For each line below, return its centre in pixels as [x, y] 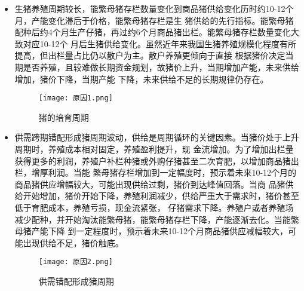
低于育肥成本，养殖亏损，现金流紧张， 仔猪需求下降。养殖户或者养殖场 [154, 207]
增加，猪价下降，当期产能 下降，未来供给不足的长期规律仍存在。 [142, 79]
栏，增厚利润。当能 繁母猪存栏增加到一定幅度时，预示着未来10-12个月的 [156, 172]
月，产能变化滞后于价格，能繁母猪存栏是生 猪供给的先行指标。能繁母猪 [154, 20]
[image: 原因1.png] [76, 98]
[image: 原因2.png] [76, 262]
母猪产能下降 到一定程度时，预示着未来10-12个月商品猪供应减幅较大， [151, 231]
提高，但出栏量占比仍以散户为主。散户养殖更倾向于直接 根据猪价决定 [150, 55]
